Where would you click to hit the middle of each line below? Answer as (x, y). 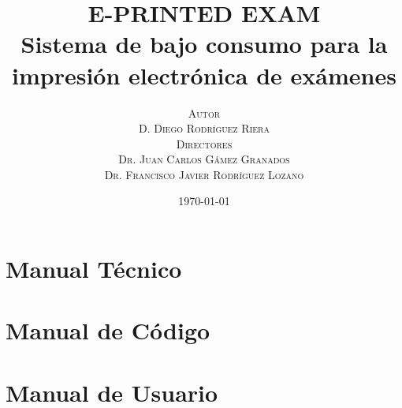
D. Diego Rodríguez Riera (204, 128)
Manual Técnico (94, 269)
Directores (204, 143)
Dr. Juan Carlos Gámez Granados (204, 159)
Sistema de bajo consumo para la (204, 44)
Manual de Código (108, 330)
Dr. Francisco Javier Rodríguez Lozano (204, 174)
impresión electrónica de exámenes (204, 75)
